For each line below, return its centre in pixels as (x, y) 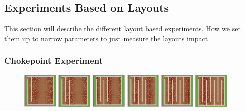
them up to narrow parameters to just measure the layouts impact (106, 38)
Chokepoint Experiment (53, 61)
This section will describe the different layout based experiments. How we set (122, 28)
